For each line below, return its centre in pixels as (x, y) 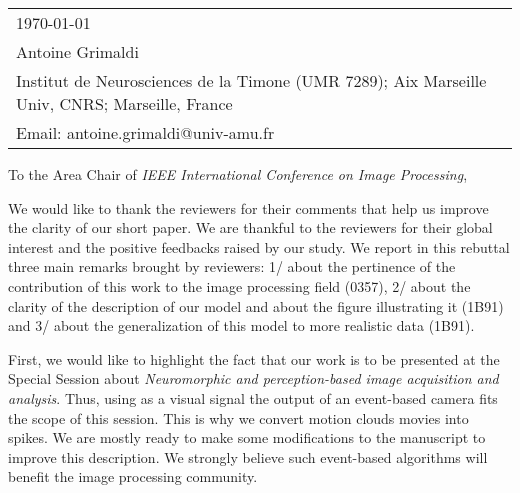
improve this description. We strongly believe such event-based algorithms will (248, 456)
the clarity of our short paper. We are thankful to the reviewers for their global (250, 227)
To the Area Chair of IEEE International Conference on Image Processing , (238, 174)
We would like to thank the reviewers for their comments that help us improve (248, 207)
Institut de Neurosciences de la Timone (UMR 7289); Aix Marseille (251, 80)
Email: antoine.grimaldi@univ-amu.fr (145, 132)
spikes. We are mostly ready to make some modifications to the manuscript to (247, 437)
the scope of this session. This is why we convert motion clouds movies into (238, 417)
